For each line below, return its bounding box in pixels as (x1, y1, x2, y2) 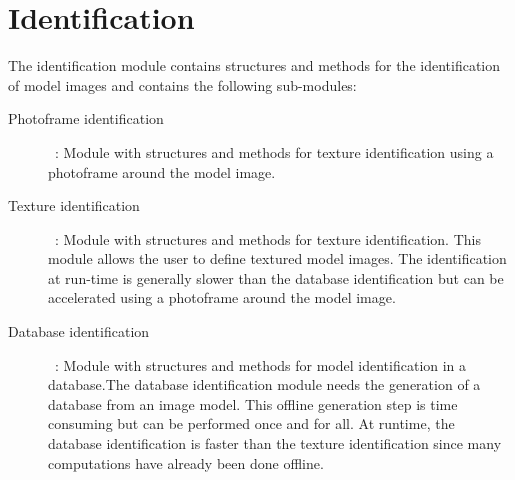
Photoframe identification (8, 108, 164, 129)
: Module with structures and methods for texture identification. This (54, 228, 481, 249)
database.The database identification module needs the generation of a (48, 374, 481, 395)
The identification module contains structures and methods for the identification (8, 55, 501, 76)
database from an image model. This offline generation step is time (48, 393, 458, 414)
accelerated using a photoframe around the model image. (48, 287, 396, 308)
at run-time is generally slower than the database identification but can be (48, 267, 504, 288)
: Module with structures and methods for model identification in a (54, 354, 467, 375)
